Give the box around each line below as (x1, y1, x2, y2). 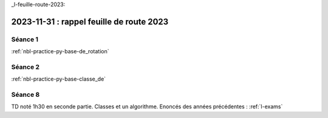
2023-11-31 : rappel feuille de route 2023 (11, 16, 169, 27)
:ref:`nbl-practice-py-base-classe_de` (11, 76, 106, 83)
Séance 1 (11, 35, 39, 44)
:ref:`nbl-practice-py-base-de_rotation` (11, 48, 109, 55)
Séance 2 (11, 62, 39, 71)
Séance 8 (11, 91, 40, 99)
